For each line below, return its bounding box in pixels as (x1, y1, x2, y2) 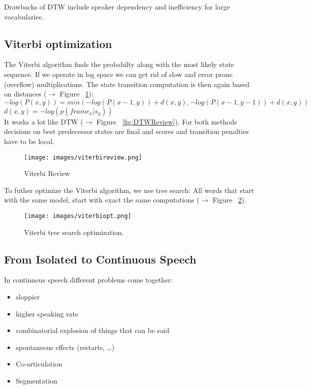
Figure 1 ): (59, 88, 93, 99)
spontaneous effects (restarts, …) (15, 341, 114, 352)
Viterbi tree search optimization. (24, 226, 124, 237)
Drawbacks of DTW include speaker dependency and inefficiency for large (4, 1, 230, 11)
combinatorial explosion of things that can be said (15, 325, 169, 335)
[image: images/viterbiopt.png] (24, 212, 131, 219)
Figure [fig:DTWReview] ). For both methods (96, 116, 237, 126)
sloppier (15, 291, 40, 302)
